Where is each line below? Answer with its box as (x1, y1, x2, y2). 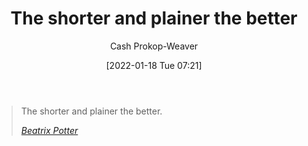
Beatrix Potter (20, 124, 79, 136)
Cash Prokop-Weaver (109, 40, 199, 52)
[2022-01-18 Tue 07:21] (105, 59, 203, 71)
